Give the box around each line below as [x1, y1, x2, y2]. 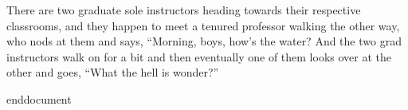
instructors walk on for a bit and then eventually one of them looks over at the [6, 48, 391, 65]
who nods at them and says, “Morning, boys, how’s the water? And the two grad [6, 33, 402, 49]
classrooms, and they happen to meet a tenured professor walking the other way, [6, 17, 400, 33]
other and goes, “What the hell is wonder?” [6, 64, 219, 81]
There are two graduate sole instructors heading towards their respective [6, 2, 361, 18]
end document [6, 90, 72, 107]
